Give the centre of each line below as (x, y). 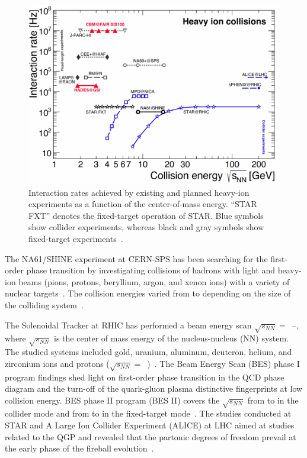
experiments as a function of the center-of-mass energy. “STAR (143, 204)
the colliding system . (44, 305)
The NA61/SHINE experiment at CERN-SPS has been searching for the (136, 258)
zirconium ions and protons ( (57, 363)
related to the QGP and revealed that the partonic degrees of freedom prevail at (151, 436)
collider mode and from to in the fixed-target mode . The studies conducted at (148, 413)
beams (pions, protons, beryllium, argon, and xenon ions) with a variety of (154, 281)
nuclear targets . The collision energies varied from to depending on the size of (148, 293)
